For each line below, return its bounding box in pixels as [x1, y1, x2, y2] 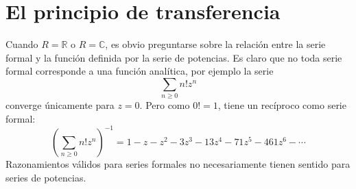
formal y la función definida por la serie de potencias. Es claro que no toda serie [5, 50, 342, 64]
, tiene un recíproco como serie [217, 98, 346, 112]
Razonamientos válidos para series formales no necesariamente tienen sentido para [5, 156, 351, 171]
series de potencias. [5, 170, 86, 184]
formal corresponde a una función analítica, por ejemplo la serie [5, 64, 274, 78]
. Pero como [139, 98, 190, 112]
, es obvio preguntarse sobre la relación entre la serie [105, 37, 326, 51]
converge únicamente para [5, 98, 115, 112]
